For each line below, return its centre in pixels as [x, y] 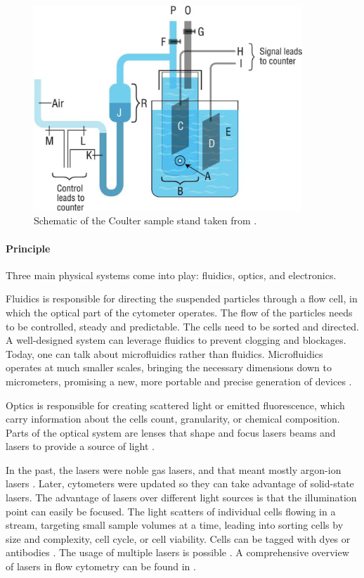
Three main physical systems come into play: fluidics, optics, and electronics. [171, 275]
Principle [28, 248]
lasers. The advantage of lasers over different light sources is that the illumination [181, 497]
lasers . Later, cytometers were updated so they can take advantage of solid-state [180, 483]
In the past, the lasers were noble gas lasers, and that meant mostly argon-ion [174, 469]
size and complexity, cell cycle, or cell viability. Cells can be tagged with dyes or [178, 538]
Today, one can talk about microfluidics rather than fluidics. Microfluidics [164, 353]
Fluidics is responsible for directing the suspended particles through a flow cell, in [182, 298]
